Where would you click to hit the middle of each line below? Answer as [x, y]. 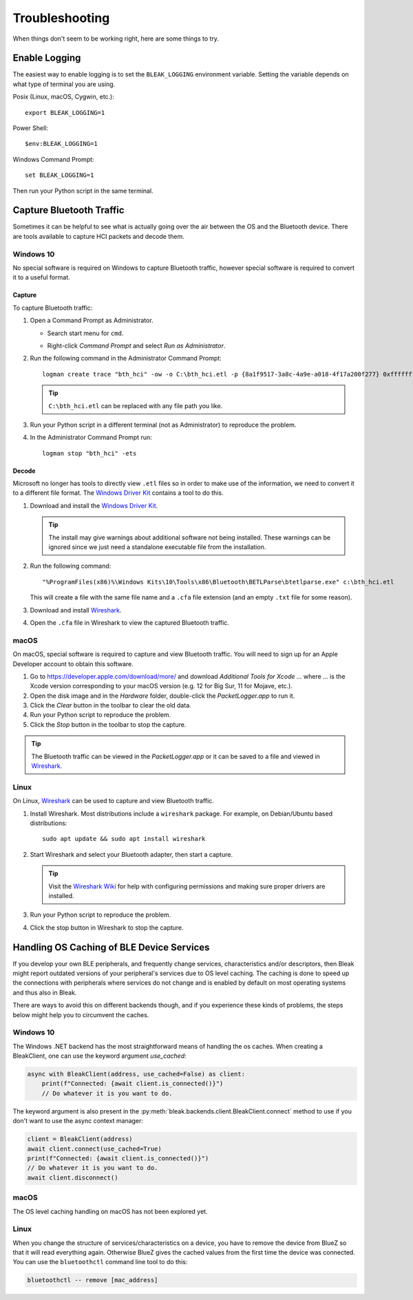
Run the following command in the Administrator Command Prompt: [126, 359]
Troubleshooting [61, 18]
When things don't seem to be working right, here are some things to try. [116, 39]
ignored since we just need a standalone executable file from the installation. [157, 547]
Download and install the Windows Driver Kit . [94, 505]
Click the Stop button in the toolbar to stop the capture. [108, 724]
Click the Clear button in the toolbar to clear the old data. [111, 705]
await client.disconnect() [73, 1178]
